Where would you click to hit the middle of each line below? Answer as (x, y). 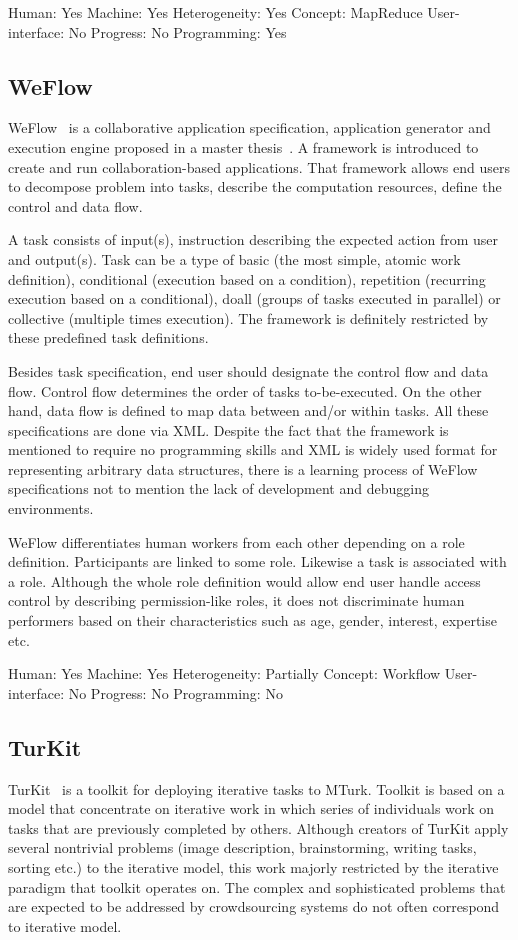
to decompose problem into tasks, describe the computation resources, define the (255, 186)
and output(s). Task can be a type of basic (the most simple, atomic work (234, 258)
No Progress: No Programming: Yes (177, 31)
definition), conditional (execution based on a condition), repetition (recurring (247, 278)
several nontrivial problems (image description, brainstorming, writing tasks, (242, 847)
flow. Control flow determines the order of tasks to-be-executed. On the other (245, 390)
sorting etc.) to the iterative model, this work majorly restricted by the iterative (253, 867)
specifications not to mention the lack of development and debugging (218, 488)
